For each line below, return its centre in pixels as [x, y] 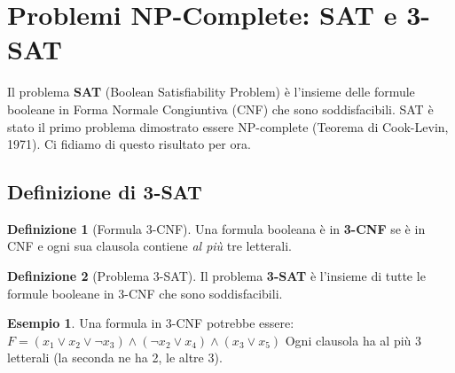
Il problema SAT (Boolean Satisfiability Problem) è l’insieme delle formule [211, 92]
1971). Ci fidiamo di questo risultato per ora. [129, 144]
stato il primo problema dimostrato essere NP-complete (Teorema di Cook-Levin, [228, 126]
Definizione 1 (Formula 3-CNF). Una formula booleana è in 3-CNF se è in [216, 228]
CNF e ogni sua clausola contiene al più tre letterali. [149, 246]
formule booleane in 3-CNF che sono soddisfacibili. [145, 293]
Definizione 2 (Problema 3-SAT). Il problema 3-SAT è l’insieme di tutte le [216, 276]
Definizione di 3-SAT [105, 192]
